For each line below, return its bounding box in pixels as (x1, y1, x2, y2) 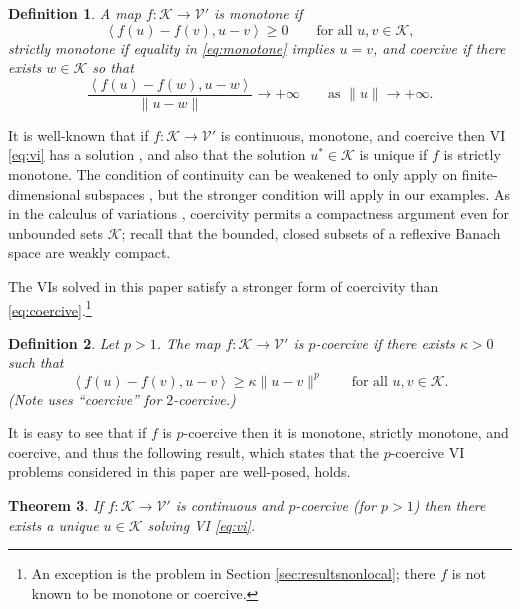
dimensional (8, 183, 81, 204)
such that (8, 352, 64, 373)
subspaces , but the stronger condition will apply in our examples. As (85, 183, 510, 204)
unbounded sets (8, 222, 104, 243)
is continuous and (175, 494, 284, 515)
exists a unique (8, 514, 99, 535)
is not (451, 563, 487, 584)
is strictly (443, 144, 501, 165)
